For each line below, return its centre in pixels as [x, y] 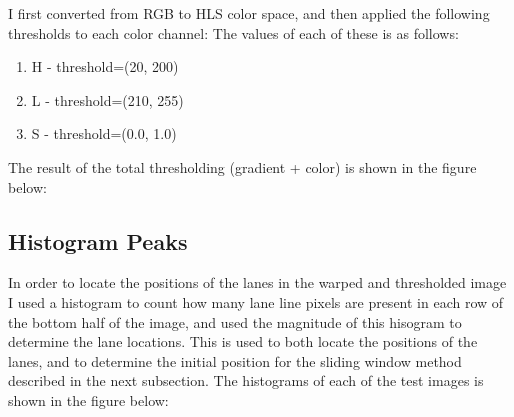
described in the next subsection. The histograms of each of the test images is [246, 380]
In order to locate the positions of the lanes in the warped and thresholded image [257, 282]
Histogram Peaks [98, 240]
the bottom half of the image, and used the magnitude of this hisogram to [235, 321]
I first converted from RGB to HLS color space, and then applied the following [249, 13]
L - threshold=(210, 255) [107, 99]
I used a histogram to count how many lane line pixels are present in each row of [256, 301]
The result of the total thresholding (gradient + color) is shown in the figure [242, 166]
